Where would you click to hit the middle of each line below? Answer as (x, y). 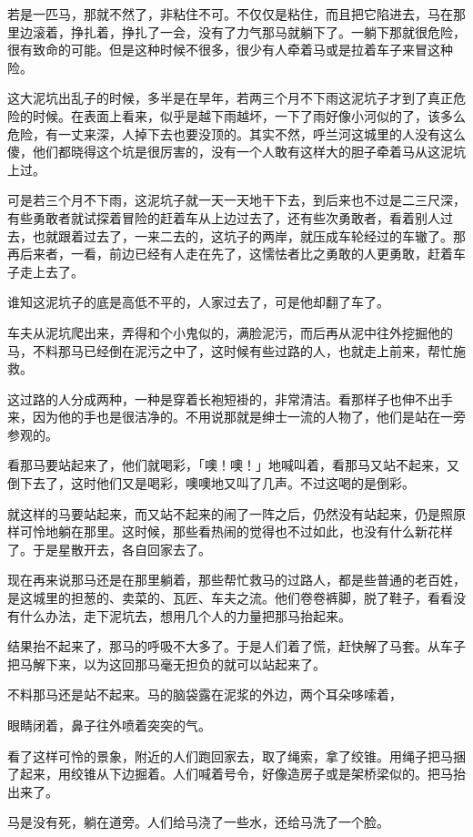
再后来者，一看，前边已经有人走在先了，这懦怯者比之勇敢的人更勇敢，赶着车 (236, 254)
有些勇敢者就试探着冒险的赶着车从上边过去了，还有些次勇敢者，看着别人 (224, 217)
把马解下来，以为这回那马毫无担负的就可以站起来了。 (166, 663)
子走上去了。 (45, 271)
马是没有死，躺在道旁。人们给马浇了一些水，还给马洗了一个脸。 (198, 822)
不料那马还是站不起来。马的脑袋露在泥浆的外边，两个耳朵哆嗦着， (205, 694)
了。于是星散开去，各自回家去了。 (109, 549)
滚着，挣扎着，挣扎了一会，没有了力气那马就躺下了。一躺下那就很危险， (249, 31)
